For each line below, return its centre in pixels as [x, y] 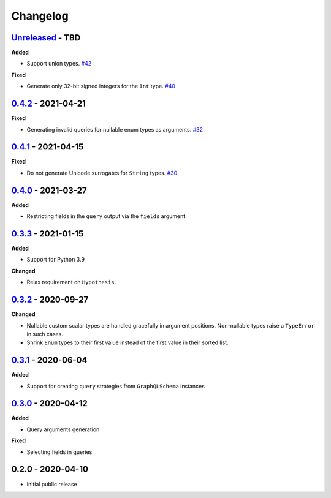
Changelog [40, 16]
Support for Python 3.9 [56, 260]
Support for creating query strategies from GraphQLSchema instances [116, 386]
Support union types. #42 [59, 64]
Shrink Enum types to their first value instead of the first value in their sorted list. [128, 342]
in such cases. [45, 334]
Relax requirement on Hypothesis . [71, 282]
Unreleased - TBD [46, 38]
